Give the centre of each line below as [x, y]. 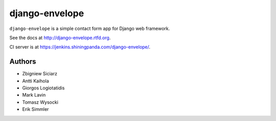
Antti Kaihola [36, 81]
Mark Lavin [34, 95]
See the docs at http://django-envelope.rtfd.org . [60, 38]
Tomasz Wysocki [40, 102]
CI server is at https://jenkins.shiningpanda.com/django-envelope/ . [80, 47]
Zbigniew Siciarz [40, 74]
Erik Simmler [36, 109]
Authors [23, 62]
